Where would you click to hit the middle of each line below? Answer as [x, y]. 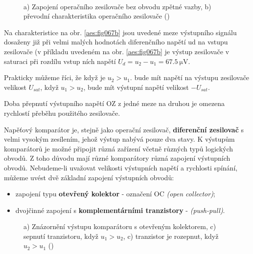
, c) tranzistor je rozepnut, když [171, 236]
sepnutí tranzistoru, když [61, 236]
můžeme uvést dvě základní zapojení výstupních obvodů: [89, 177]
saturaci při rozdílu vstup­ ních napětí [60, 61]
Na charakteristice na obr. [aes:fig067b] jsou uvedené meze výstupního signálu [120, 32]
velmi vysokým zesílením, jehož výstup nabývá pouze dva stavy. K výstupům [119, 139]
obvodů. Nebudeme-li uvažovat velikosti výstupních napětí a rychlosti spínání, [121, 167]
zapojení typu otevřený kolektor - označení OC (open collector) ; [115, 194]
